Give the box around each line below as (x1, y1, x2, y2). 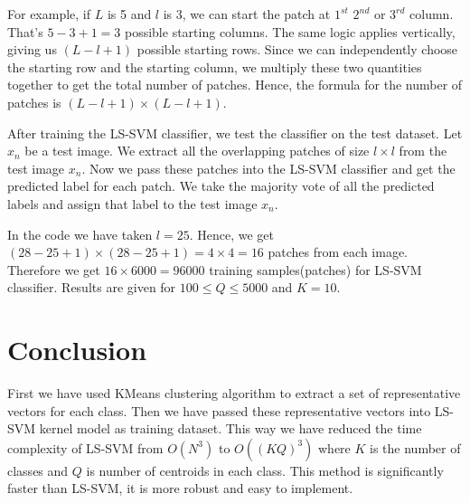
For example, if (7, 5, 91, 23)
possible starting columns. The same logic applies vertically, (124, 22, 456, 41)
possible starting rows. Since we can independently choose (136, 40, 458, 59)
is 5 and (107, 5, 152, 23)
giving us (7, 40, 57, 59)
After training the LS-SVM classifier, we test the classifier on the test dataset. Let (7, 123, 463, 142)
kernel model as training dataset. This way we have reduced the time (39, 419, 422, 438)
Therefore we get (7, 260, 100, 279)
